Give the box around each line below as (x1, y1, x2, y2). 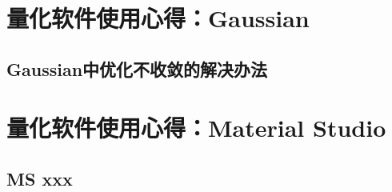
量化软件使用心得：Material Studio (6, 111, 386, 144)
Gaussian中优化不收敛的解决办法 (6, 56, 268, 81)
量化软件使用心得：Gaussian (6, 2, 310, 34)
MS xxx (6, 166, 73, 190)
